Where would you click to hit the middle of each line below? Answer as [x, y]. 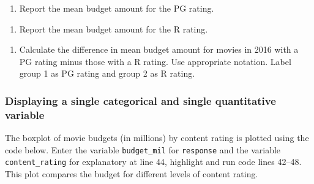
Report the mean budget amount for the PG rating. [117, 8]
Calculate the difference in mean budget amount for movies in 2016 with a [159, 49]
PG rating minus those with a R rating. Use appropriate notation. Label [155, 61]
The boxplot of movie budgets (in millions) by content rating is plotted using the [157, 138]
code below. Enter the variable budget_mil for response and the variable [143, 149]
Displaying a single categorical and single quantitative [140, 100]
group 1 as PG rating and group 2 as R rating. [107, 73]
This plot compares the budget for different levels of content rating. [132, 174]
